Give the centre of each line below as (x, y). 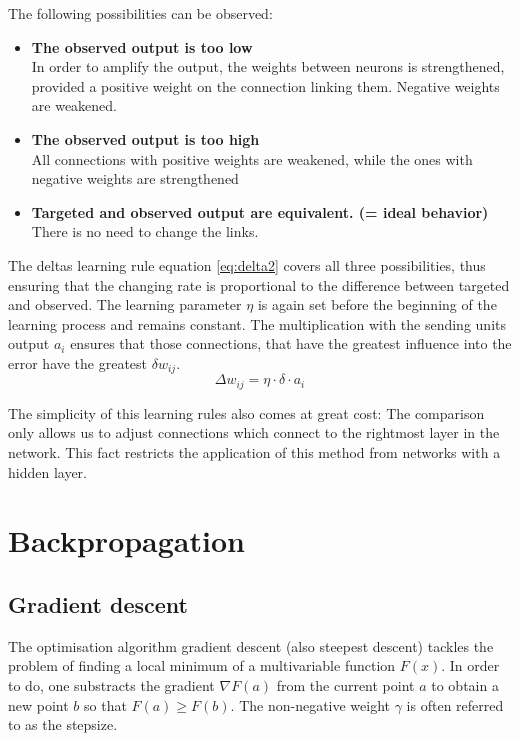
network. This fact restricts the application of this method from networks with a (254, 452)
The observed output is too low (142, 46)
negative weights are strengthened (135, 178)
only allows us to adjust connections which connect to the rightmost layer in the (254, 432)
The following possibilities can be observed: (140, 13)
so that (105, 704)
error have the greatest (78, 362)
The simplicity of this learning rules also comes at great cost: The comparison (246, 412)
